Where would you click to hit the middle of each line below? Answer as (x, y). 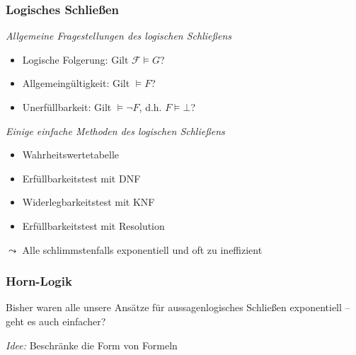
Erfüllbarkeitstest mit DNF (81, 178)
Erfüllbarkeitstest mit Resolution (93, 225)
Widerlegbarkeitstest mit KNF (88, 202)
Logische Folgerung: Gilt (75, 59)
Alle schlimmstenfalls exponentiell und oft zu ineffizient (142, 249)
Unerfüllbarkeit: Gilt (67, 107)
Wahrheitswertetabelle (71, 155)
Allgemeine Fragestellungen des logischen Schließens (119, 36)
